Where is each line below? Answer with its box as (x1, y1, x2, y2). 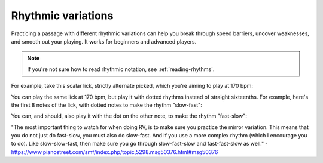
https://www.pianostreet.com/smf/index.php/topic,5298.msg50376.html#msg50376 (11, 148, 218, 155)
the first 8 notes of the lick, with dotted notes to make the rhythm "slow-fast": (11, 102, 203, 109)
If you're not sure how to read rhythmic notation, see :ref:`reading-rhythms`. (27, 66, 215, 73)
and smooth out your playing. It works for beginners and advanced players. (11, 38, 197, 45)
